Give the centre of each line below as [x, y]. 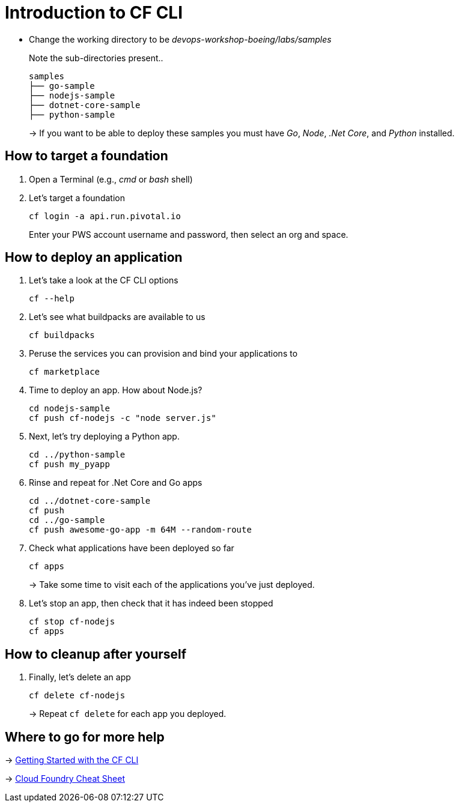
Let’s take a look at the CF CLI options [104, 280]
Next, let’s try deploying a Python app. [104, 437]
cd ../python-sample [77, 455]
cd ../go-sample [67, 520]
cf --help [52, 299]
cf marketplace [65, 372]
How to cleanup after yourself [96, 654]
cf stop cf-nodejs [72, 622]
